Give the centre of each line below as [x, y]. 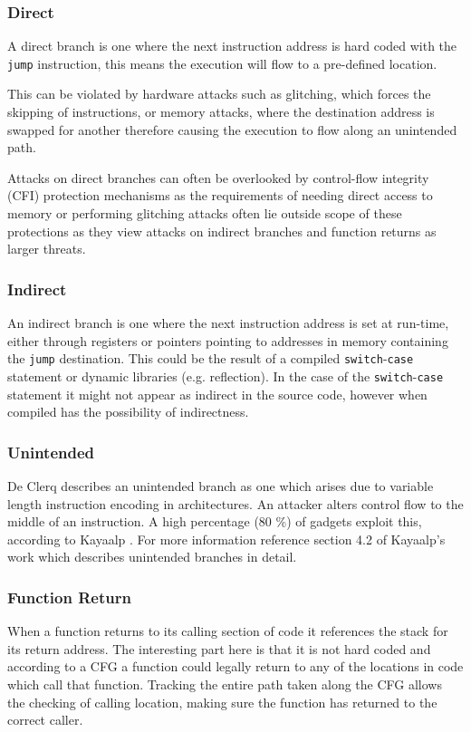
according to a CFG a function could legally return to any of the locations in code [235, 666]
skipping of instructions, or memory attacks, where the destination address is [221, 112]
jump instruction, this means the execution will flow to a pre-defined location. [222, 63]
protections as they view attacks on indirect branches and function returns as [222, 231]
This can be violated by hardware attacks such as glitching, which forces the [219, 94]
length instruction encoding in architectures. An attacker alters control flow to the [235, 503]
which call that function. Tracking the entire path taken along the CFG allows [225, 684]
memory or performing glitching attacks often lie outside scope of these [205, 213]
